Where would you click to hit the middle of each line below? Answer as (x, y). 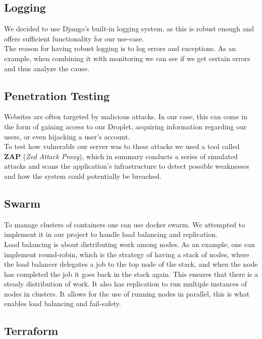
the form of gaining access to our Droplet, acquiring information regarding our (125, 126)
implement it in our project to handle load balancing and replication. (111, 234)
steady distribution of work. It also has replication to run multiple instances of (125, 284)
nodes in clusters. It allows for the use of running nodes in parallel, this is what (127, 293)
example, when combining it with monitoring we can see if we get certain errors (127, 58)
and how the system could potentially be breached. (83, 176)
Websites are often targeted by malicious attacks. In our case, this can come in (126, 116)
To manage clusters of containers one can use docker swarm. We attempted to (125, 224)
